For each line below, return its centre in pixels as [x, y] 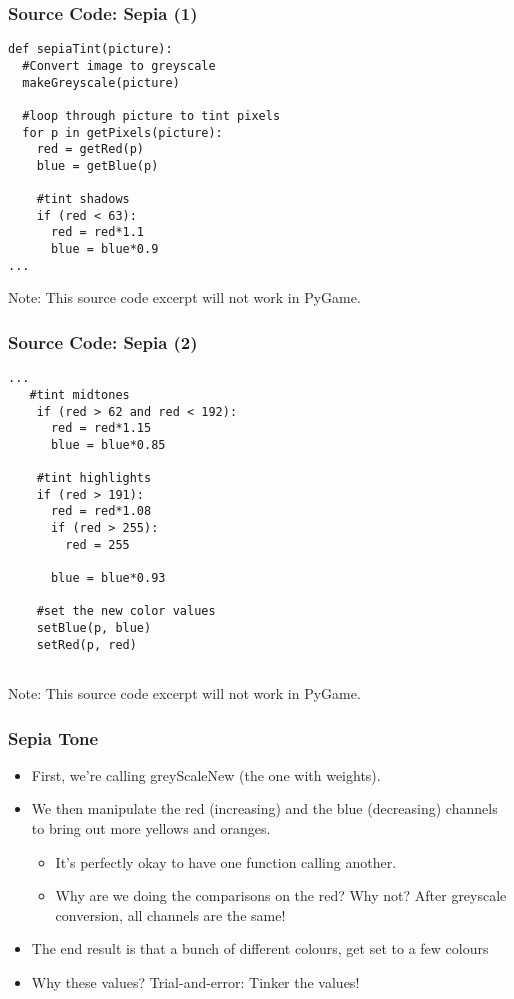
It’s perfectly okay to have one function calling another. [226, 861]
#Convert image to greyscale [119, 65]
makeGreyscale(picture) [101, 82]
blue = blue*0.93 [108, 578]
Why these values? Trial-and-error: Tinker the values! [195, 982]
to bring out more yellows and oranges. [151, 828]
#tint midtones [79, 394]
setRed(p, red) [86, 644]
